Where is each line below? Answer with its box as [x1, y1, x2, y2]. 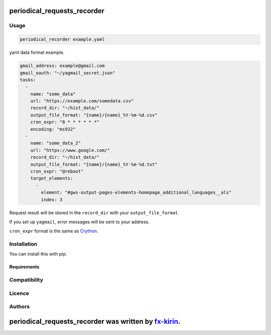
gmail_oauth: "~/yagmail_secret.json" [20, 70, 115, 75]
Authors [9, 303, 30, 310]
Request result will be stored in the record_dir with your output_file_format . [9, 209, 179, 216]
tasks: [20, 77, 36, 82]
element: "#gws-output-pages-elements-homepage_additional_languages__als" [41, 190, 232, 196]
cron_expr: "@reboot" [30, 169, 84, 174]
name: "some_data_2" [30, 140, 81, 146]
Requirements [9, 264, 40, 270]
